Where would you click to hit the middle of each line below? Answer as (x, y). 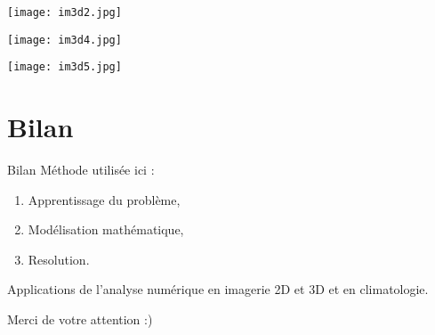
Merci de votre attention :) (80, 319)
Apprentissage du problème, (104, 199)
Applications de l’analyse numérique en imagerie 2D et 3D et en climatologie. (218, 289)
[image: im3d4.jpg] (64, 40)
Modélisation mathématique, (106, 229)
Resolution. (59, 259)
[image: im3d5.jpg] (64, 67)
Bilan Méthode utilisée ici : (81, 170)
